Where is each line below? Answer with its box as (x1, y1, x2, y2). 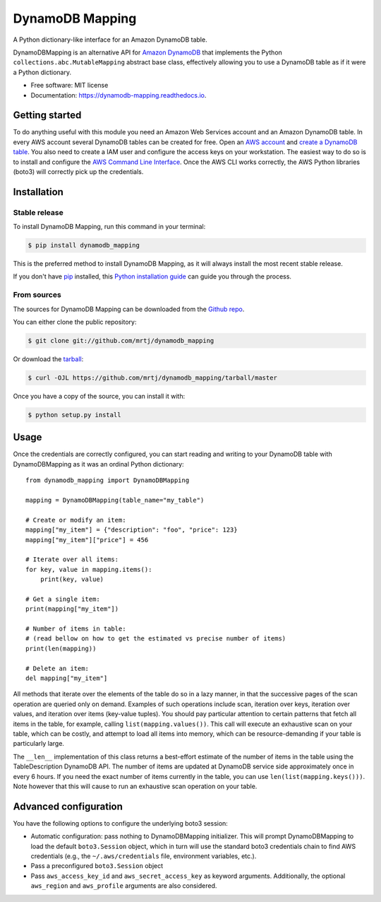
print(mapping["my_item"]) (25, 605, 119, 613)
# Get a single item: (25, 594, 100, 603)
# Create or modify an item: (25, 516, 126, 524)
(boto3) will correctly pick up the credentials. (13, 167, 144, 176)
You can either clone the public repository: (13, 318, 137, 327)
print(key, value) (40, 575, 104, 583)
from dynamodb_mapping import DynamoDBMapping (25, 476, 190, 484)
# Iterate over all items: (25, 556, 119, 563)
